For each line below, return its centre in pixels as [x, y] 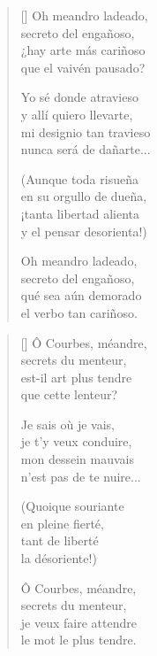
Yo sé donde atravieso [79, 97]
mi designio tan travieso [86, 131]
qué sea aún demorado [81, 295]
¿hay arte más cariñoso [83, 50]
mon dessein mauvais [77, 459]
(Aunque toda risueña [79, 178]
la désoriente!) [59, 558]
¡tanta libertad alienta [80, 213]
